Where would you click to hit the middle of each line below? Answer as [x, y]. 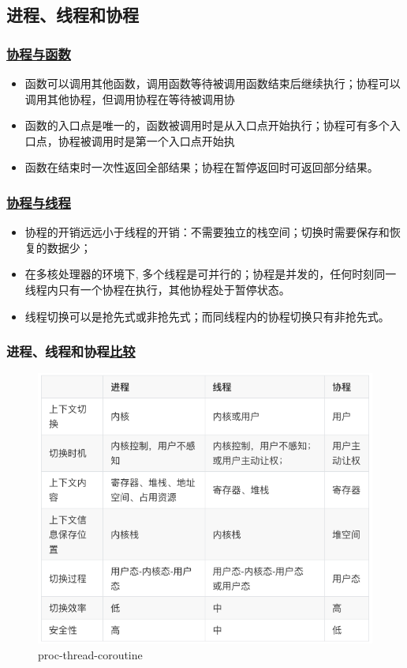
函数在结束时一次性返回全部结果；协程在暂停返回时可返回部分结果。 [202, 167]
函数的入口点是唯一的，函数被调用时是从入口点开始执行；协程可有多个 [207, 125]
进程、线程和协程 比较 [71, 351]
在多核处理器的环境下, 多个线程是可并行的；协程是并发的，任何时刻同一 [211, 274]
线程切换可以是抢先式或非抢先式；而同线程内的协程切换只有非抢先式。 [207, 316]
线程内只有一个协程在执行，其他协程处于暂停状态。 [157, 289]
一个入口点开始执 [190, 140]
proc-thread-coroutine [90, 654]
